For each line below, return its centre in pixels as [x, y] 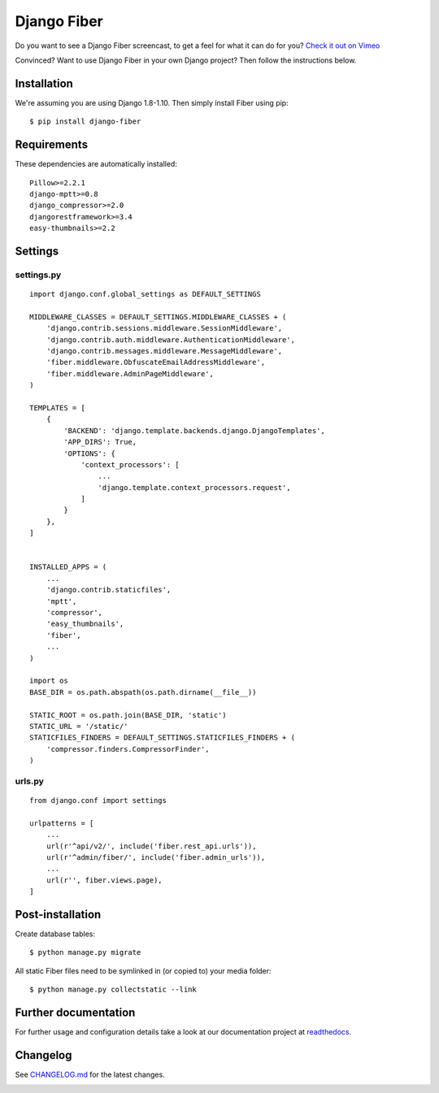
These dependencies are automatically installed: [96, 164]
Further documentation [75, 1013]
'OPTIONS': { [89, 453]
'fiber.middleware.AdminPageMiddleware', [130, 373]
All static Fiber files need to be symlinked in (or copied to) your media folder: [143, 970]
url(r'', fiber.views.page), [104, 880]
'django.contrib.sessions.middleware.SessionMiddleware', [164, 328]
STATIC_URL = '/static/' [79, 726]
